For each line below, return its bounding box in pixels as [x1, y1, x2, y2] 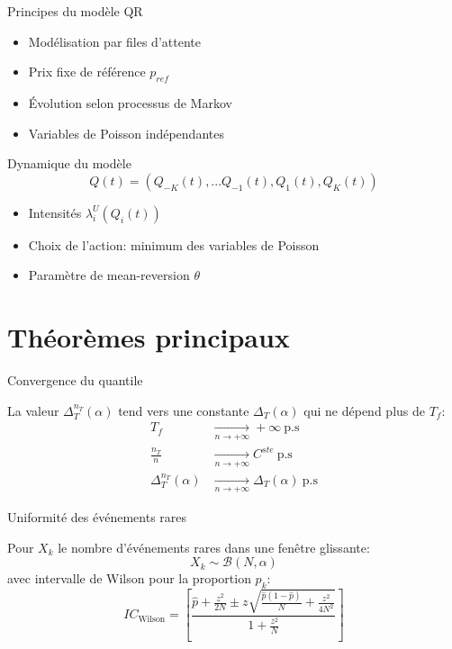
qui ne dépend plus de [303, 401, 425, 419]
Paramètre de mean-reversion [28, 266, 190, 284]
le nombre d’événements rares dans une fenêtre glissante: [58, 537, 370, 556]
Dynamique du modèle [7, 154, 131, 173]
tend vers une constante [118, 401, 249, 419]
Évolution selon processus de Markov [28, 93, 232, 112]
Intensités [28, 203, 82, 221]
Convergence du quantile [7, 371, 143, 390]
